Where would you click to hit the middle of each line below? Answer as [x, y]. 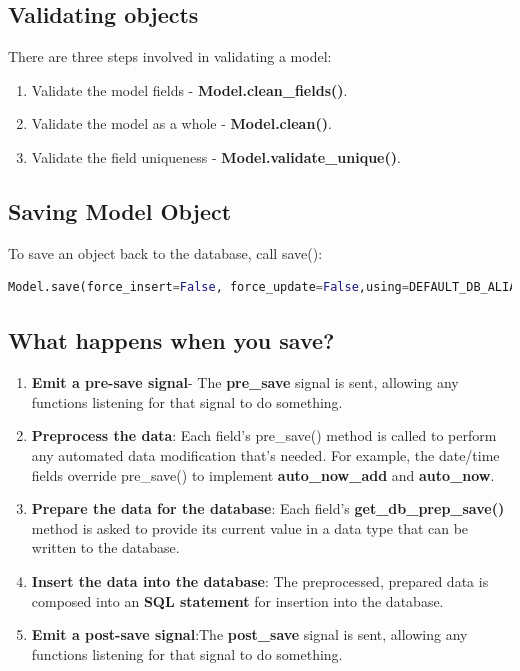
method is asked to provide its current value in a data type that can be [250, 527]
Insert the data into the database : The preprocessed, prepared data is [260, 580]
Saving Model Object [120, 210]
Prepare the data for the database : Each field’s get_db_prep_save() [268, 508]
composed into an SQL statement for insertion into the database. [237, 600]
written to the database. [105, 547]
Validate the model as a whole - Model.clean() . [181, 123]
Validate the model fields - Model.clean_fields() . [189, 89]
